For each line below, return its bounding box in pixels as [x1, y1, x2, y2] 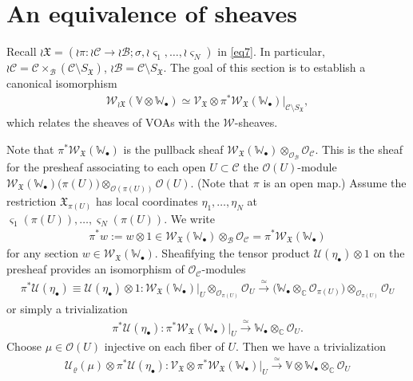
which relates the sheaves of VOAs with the [6, 114, 220, 131]
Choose [6, 338, 42, 355]
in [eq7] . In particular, [217, 43, 325, 60]
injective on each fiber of [104, 338, 224, 355]
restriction [6, 192, 57, 209]
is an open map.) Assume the [263, 174, 407, 190]
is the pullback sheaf [123, 140, 224, 157]
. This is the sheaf [315, 140, 403, 157]
